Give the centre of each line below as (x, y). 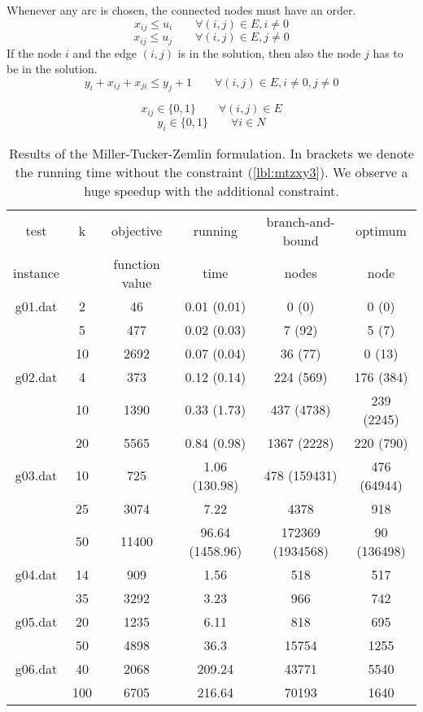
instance (36, 273)
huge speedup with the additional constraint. (211, 190)
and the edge (105, 52)
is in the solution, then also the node (269, 52)
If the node (34, 52)
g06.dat (36, 668)
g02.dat (36, 376)
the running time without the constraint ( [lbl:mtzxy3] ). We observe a (211, 171)
